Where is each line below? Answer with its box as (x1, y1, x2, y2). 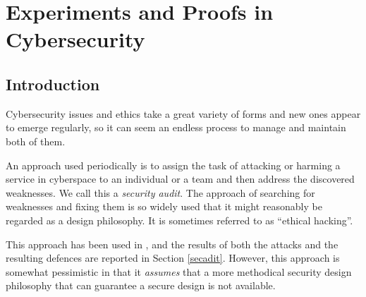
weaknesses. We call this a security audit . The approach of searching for (6, 185, 315, 200)
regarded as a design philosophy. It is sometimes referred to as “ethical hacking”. (6, 212, 353, 227)
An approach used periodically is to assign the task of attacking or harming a (6, 157, 341, 172)
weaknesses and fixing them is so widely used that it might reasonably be (6, 199, 322, 214)
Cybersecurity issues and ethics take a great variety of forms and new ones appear (6, 106, 361, 121)
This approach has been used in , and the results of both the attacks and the (6, 236, 338, 251)
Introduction (6, 73, 100, 95)
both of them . (6, 133, 66, 148)
